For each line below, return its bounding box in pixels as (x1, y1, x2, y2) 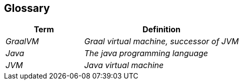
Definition (142, 24, 181, 35)
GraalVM (5, 36, 39, 47)
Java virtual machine (84, 60, 164, 71)
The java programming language (84, 48, 208, 59)
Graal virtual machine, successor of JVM (84, 36, 239, 47)
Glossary (4, 2, 50, 14)
